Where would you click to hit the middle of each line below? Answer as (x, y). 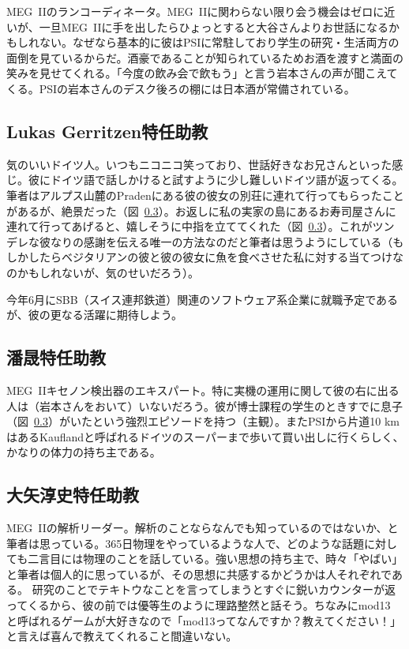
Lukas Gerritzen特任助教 (107, 131)
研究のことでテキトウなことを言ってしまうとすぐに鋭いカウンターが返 (214, 589)
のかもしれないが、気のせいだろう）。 (103, 272)
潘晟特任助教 (56, 357)
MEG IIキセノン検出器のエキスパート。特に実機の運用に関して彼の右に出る (203, 390)
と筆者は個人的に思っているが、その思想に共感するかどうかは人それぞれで (199, 574)
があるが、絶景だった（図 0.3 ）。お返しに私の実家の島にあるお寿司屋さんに (201, 210)
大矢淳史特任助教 (73, 495)
